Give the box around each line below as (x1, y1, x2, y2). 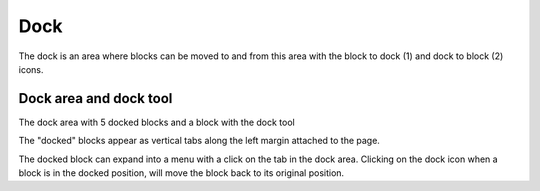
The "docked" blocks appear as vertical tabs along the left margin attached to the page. (18, 135, 380, 147)
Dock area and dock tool (18, 90, 173, 107)
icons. (18, 63, 44, 75)
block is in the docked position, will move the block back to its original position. (18, 167, 345, 179)
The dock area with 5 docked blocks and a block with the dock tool (18, 116, 295, 128)
